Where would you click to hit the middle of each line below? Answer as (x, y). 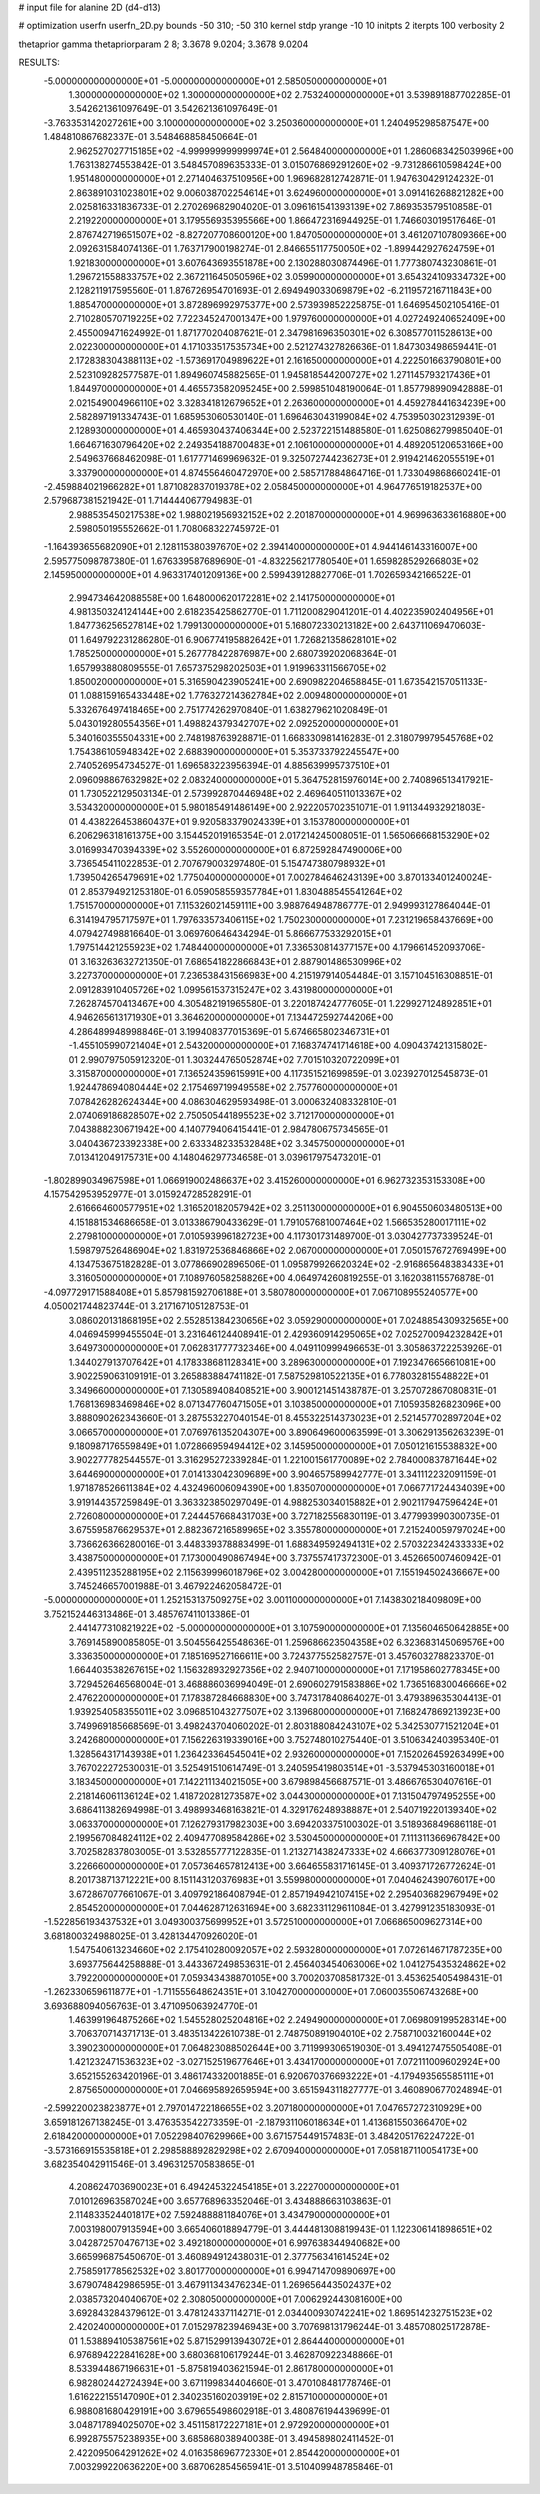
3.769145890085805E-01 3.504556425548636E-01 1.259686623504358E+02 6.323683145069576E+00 (286, 1642)
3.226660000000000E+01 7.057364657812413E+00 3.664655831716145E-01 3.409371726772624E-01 (282, 1866)
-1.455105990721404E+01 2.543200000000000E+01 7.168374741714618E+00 (230, 1046)
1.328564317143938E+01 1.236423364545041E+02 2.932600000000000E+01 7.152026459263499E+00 (286, 1754)
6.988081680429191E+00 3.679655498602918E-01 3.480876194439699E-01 (229, 2411)
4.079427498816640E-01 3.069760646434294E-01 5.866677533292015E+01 (230, 933)
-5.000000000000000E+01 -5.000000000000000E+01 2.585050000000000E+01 (215, 81)
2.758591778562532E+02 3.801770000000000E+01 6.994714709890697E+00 (232, 2271)
